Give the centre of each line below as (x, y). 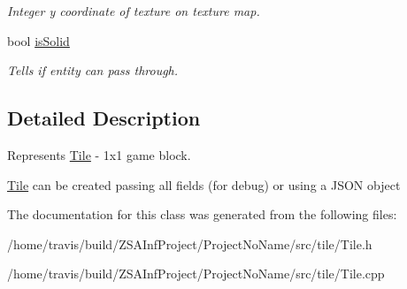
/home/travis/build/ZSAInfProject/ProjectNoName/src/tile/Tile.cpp (196, 274)
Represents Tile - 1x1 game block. (99, 154)
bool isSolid (38, 40)
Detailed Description (104, 118)
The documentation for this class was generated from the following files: (202, 214)
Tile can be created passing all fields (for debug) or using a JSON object (204, 184)
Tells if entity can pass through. (93, 70)
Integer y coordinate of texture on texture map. (134, 11)
